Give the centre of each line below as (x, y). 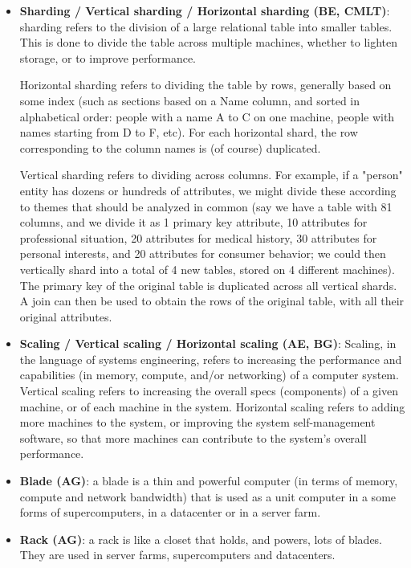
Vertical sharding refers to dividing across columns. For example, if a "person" (211, 175)
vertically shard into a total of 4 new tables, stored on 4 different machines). (207, 269)
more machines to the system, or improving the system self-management (197, 422)
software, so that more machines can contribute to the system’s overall (193, 437)
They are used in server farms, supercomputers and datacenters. (177, 555)
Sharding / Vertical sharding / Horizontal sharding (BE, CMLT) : (205, 10)
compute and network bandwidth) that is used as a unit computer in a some (208, 496)
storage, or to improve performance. (108, 57)
